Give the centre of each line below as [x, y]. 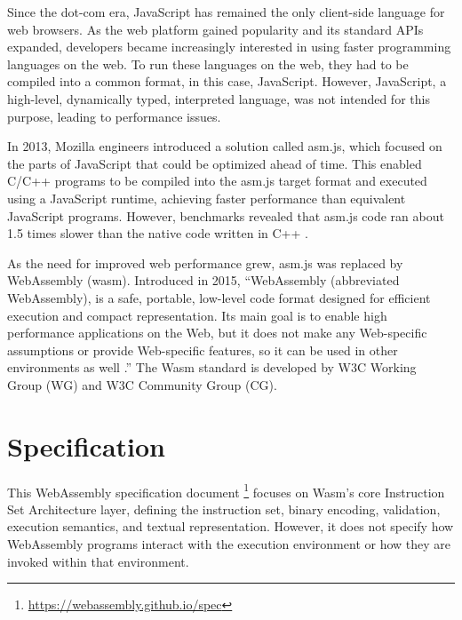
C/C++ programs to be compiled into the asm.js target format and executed [217, 181]
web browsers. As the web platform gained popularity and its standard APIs [215, 29]
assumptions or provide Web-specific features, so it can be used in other [203, 350]
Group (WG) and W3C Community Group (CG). [142, 384]
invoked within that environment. [98, 561]
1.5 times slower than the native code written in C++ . [158, 233]
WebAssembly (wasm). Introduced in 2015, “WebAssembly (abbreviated [203, 280]
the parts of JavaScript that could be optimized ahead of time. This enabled [215, 163]
